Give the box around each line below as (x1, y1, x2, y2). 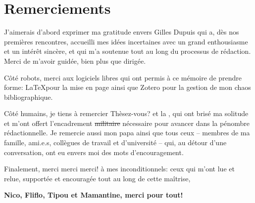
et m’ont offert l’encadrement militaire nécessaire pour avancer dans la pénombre (4, 118, 250, 128)
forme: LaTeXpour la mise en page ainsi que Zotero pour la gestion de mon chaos (4, 82, 251, 92)
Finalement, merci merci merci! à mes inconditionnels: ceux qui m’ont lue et (4, 163, 235, 174)
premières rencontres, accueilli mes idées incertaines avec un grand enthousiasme (4, 36, 248, 46)
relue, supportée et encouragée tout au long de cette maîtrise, (4, 173, 191, 183)
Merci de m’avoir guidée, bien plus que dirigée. (4, 55, 146, 66)
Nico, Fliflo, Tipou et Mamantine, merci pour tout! (4, 190, 183, 200)
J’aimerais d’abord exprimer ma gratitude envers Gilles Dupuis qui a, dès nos (4, 27, 239, 37)
